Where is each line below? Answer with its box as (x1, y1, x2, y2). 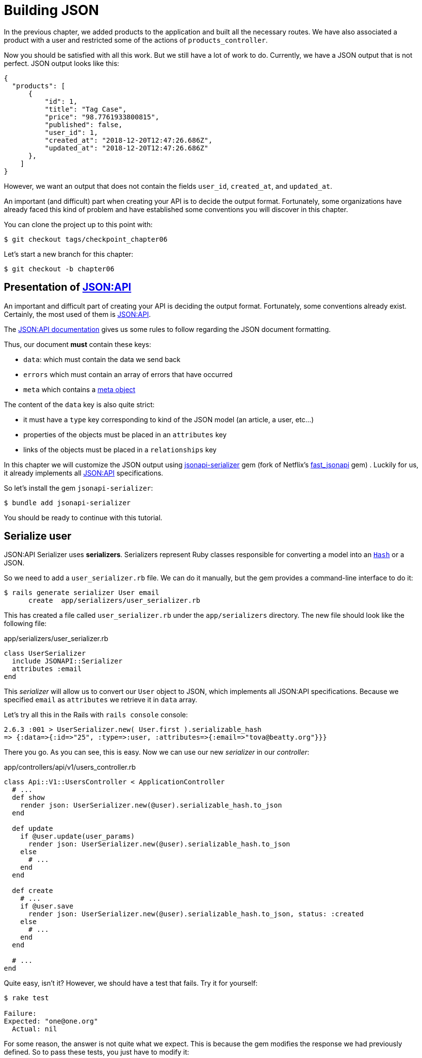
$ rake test (4, 994, 49, 1002)
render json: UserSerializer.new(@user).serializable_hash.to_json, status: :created (28, 910, 364, 918)
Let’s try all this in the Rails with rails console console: (4, 711, 188, 719)
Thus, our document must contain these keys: (4, 340, 151, 348)
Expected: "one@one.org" (4, 1017, 98, 1025)
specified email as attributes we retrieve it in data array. (4, 695, 197, 704)
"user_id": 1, (45, 128, 98, 136)
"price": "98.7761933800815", (45, 113, 160, 121)
